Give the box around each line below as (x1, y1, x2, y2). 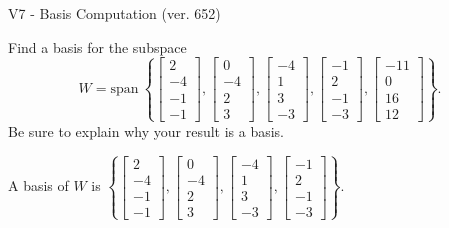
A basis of (8, 175, 69, 196)
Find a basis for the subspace (8, 36, 187, 57)
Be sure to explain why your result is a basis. (8, 120, 285, 141)
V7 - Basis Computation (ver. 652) (8, 3, 221, 23)
